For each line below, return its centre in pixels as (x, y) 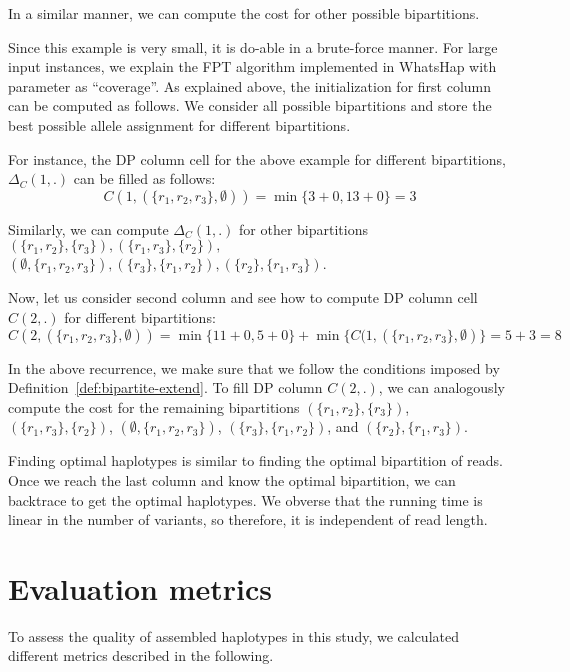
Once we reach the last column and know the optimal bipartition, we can (232, 479)
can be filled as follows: (144, 178)
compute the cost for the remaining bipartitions (154, 406)
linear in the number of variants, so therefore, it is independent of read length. (248, 519)
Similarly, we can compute (88, 228)
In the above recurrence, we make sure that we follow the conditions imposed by (254, 367)
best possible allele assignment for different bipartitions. (179, 124)
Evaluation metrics (140, 587)
